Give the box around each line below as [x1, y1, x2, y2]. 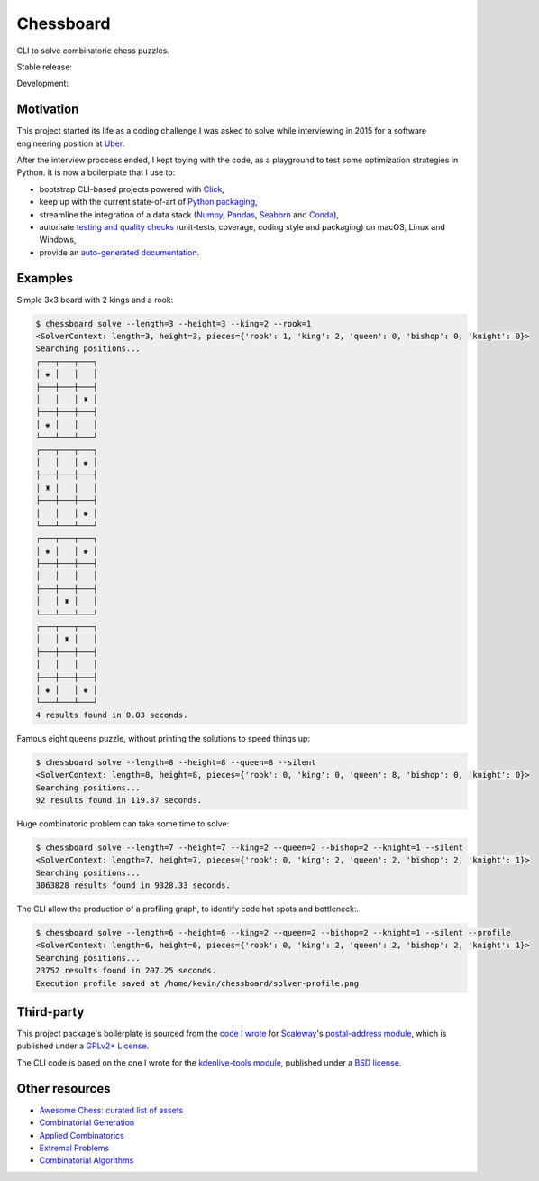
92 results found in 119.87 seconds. [35, 795, 203, 805]
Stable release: [16, 61, 72, 72]
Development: [16, 78, 69, 89]
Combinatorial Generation [39, 1117, 135, 1128]
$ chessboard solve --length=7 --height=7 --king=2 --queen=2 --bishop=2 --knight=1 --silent [35, 842, 464, 853]
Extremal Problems [39, 1142, 110, 1153]
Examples [16, 271, 74, 286]
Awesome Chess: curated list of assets [39, 1104, 184, 1115]
